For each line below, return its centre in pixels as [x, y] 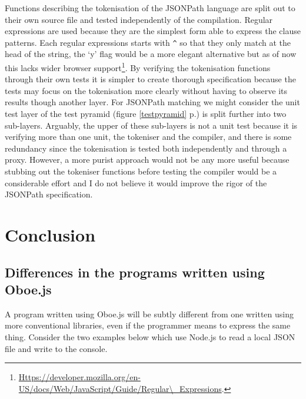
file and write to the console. [56, 348]
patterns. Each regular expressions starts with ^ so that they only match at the [148, 42]
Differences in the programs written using [135, 272]
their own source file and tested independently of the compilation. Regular [139, 19]
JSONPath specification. [49, 194]
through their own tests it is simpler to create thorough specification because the [150, 79]
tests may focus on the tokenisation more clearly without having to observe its [146, 90]
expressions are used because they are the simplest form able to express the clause [153, 31]
